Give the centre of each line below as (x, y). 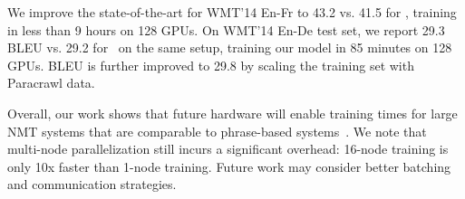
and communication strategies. (92, 184)
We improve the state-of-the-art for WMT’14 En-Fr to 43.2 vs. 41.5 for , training (232, 12)
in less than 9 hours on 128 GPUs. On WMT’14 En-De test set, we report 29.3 (226, 29)
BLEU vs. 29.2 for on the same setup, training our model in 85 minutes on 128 (230, 47)
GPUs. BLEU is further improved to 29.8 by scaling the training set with (211, 65)
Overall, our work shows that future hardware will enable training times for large (232, 113)
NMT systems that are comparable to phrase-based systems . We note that (217, 131)
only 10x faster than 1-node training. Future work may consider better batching (229, 166)
